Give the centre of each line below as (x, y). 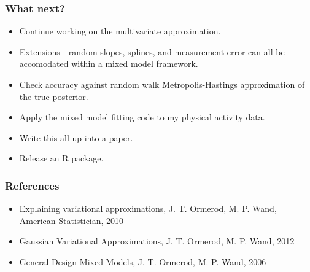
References (32, 185)
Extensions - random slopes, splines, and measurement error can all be (152, 51)
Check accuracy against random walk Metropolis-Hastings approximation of (162, 84)
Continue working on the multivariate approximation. (120, 31)
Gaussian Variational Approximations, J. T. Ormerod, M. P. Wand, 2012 (157, 241)
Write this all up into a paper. (76, 137)
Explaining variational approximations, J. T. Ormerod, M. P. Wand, (148, 208)
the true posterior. (54, 96)
